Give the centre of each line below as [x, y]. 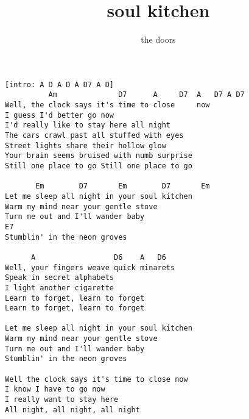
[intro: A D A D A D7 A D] [59, 84]
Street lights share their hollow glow [86, 145]
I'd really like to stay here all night [88, 125]
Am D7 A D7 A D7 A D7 [146, 95]
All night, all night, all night [72, 410]
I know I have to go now [55, 389]
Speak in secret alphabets [59, 278]
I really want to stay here [62, 400]
